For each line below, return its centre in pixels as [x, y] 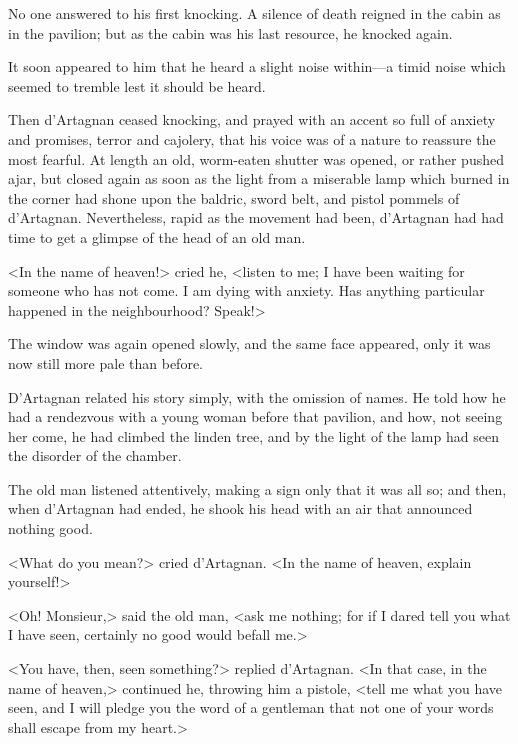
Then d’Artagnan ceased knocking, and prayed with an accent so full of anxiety [252, 119]
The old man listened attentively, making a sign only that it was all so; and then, [257, 488]
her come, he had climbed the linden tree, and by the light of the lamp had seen [253, 435]
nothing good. [50, 528]
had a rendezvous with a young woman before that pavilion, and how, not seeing [255, 416]
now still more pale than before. [105, 362]
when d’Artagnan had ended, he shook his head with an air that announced [240, 508]
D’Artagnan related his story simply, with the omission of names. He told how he [257, 396]
